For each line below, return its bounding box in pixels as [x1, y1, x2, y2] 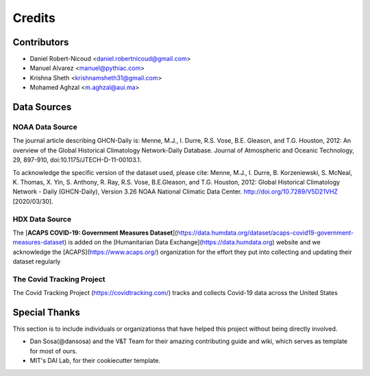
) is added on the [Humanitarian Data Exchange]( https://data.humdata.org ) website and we [64, 238, 321, 246]
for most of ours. [29, 346, 77, 355]
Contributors [12, 36, 69, 48]
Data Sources [12, 102, 72, 113]
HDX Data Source [12, 214, 72, 224]
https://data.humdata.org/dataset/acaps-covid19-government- [177, 228, 354, 237]
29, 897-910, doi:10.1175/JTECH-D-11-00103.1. [12, 156, 142, 164]
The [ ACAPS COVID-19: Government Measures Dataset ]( [12, 228, 177, 237]
